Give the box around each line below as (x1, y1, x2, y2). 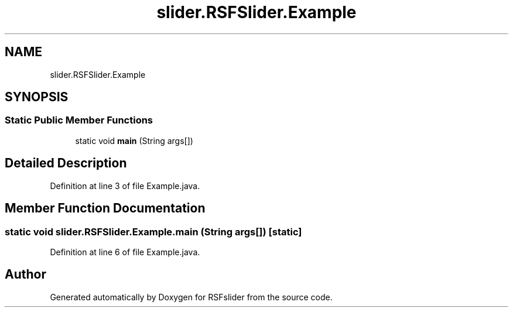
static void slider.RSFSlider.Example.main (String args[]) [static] (5, 225, 302, 238)
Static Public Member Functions (5, 114, 153, 126)
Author (5, 267, 46, 282)
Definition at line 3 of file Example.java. (50, 180, 200, 191)
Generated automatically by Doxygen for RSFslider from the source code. (50, 292, 333, 302)
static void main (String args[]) (75, 135, 193, 146)
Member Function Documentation (5, 201, 206, 216)
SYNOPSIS (5, 90, 69, 105)
